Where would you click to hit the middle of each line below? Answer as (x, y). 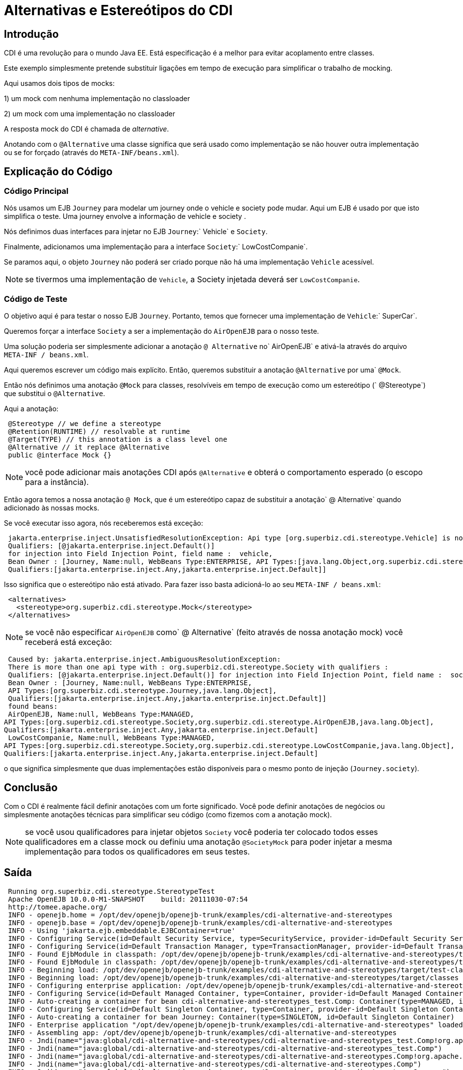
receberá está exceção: (69, 642)
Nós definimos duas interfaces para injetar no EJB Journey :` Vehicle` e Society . (136, 232)
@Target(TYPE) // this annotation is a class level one (118, 440)
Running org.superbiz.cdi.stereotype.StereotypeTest (111, 891)
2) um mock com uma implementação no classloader (90, 114)
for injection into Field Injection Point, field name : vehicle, (140, 554)
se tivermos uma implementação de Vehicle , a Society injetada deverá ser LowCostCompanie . (193, 280)
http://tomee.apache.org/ (58, 907)
